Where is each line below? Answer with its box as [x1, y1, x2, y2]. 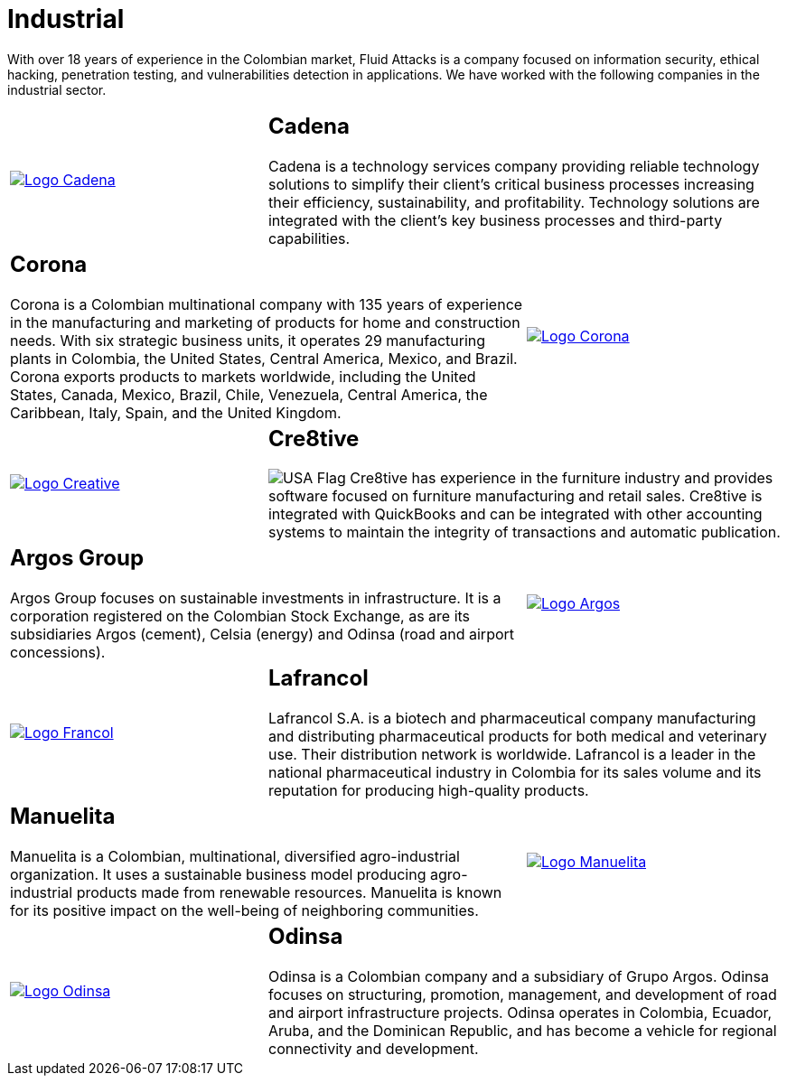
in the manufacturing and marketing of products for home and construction [10, 313, 520, 331]
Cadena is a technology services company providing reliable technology [267, 156, 760, 175]
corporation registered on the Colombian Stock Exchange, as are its [10, 607, 471, 626]
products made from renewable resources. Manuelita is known [76, 883, 502, 902]
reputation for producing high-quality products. [267, 781, 589, 800]
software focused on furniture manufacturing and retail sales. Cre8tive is [267, 487, 763, 506]
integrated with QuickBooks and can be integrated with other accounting [267, 505, 763, 524]
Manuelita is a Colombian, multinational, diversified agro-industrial [10, 847, 460, 866]
